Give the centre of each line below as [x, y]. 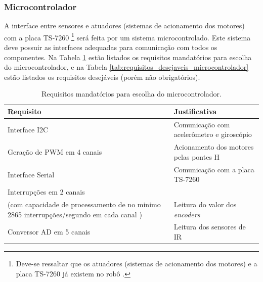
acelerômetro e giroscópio [213, 134]
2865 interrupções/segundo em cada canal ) [75, 214]
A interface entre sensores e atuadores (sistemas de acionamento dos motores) [124, 26]
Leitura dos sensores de [210, 227]
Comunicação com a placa [214, 169]
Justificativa [195, 111]
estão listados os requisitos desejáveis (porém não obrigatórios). [102, 77]
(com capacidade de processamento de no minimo [84, 204]
